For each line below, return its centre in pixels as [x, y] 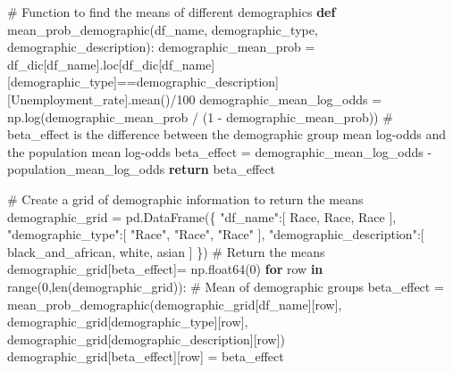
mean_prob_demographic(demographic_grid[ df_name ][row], [175, 304]
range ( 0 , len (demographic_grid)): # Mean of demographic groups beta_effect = [226, 286]
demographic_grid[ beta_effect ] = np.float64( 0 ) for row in [165, 269]
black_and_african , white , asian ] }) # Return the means [166, 251]
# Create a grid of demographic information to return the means [185, 198]
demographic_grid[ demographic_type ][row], [128, 322]
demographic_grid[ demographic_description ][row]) [147, 339]
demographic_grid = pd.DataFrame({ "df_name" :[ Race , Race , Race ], [202, 216]
